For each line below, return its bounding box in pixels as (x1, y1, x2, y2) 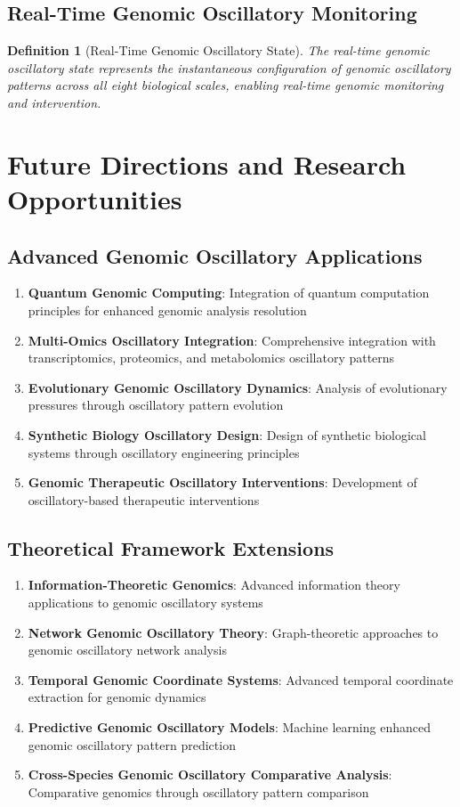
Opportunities (7, 180, 182, 216)
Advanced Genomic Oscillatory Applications (7, 241, 423, 269)
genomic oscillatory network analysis (28, 640, 227, 659)
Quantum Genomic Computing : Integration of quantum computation (28, 283, 430, 302)
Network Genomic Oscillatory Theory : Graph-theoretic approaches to (28, 623, 439, 641)
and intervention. (7, 93, 101, 111)
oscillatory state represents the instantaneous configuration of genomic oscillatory (7, 58, 451, 77)
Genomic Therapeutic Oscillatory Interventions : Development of (28, 473, 417, 492)
